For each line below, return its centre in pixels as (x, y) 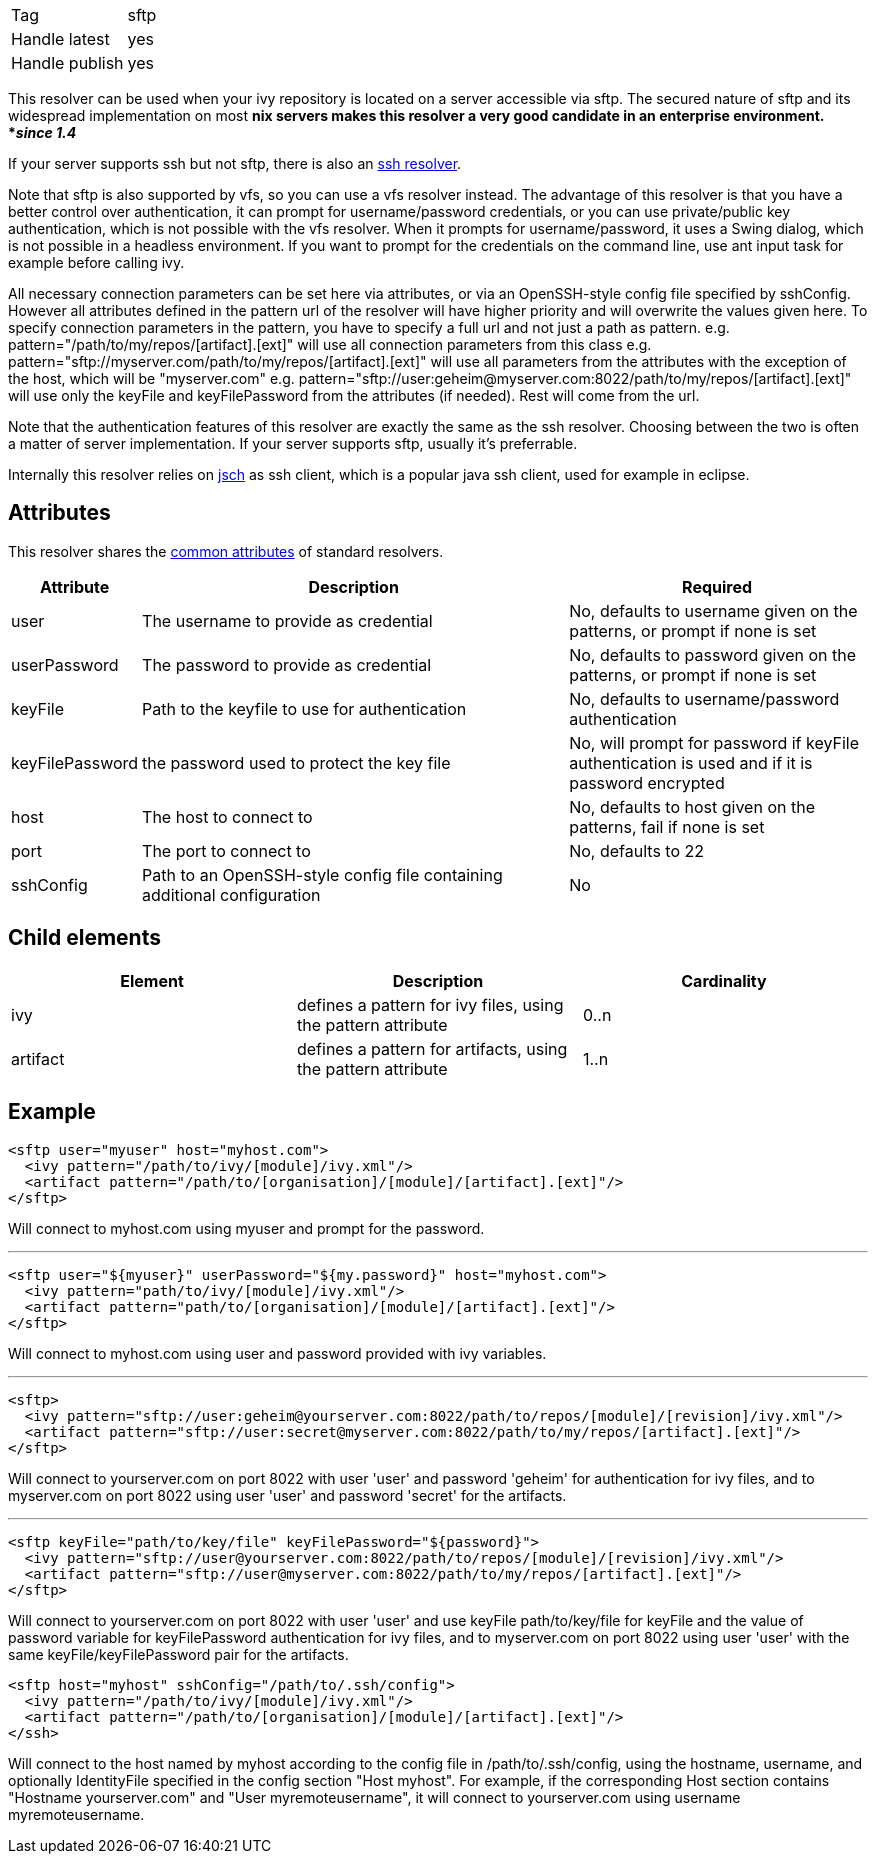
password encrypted (647, 782)
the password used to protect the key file (296, 762)
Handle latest (60, 39)
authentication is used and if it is (691, 762)
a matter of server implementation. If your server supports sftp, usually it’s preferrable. (293, 443)
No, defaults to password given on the (713, 654)
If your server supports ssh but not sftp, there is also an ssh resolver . (235, 163)
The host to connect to (227, 816)
